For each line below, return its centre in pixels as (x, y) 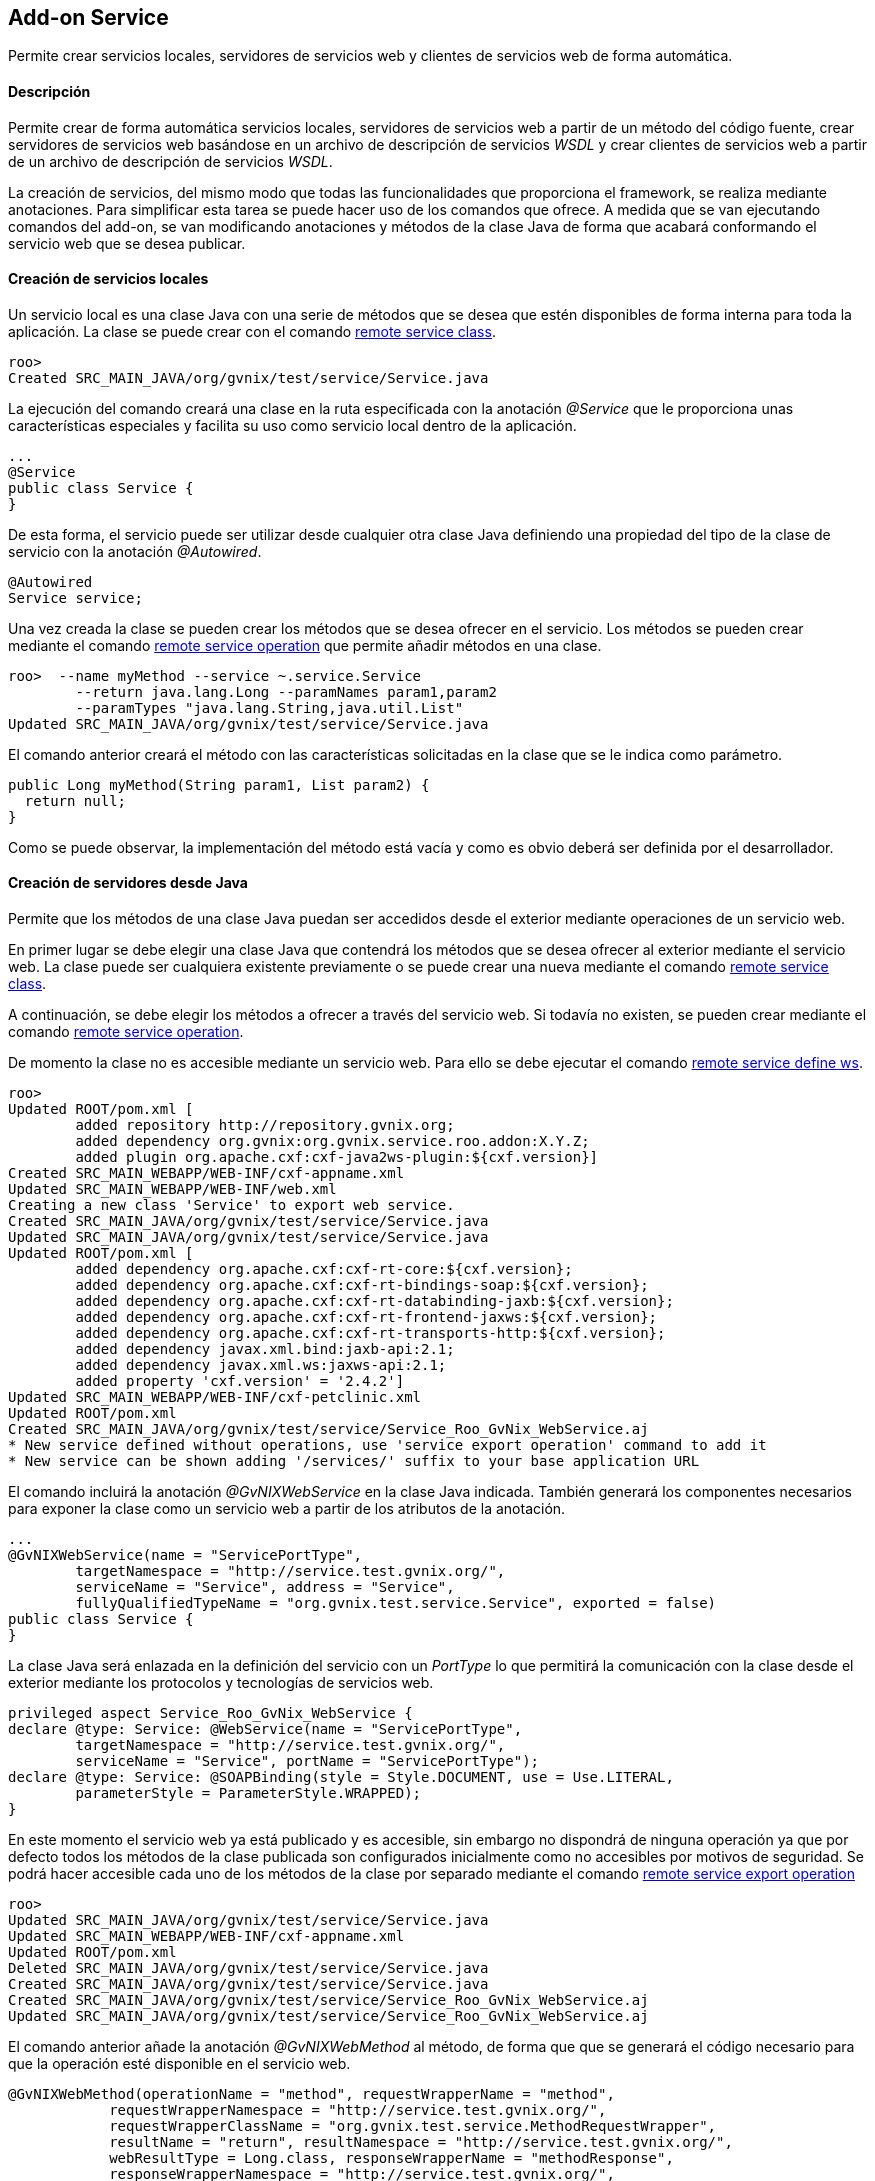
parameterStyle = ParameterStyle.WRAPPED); (248, 1793)
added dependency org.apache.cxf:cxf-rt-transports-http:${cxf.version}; (370, 1333)
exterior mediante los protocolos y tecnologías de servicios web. (221, 1683)
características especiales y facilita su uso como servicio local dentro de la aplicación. (292, 425)
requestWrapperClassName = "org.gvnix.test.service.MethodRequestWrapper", (413, 2126)
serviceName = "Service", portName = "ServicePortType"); (307, 1761)
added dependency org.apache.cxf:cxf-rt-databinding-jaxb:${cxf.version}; (374, 1301)
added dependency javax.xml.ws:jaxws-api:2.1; (261, 1365)
